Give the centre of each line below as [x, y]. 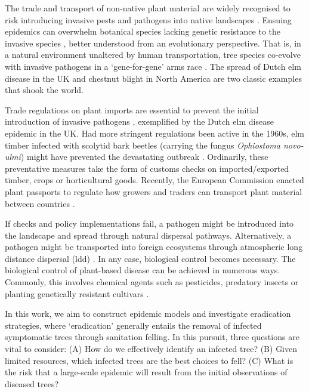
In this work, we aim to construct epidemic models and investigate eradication [148, 314]
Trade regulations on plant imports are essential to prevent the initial [132, 109]
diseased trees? [32, 383]
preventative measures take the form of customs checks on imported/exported [147, 168]
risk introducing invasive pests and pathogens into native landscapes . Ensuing [148, 19]
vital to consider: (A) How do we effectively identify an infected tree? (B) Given [151, 349]
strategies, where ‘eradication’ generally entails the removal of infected [133, 325]
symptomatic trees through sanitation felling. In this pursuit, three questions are [152, 337]
